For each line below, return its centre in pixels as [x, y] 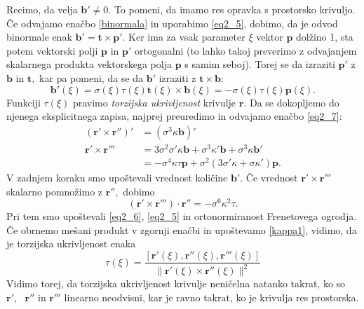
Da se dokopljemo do [294, 102]
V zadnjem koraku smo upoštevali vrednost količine [117, 177]
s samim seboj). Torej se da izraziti [260, 64]
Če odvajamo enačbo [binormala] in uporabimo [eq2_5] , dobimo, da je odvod [172, 23]
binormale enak [39, 37]
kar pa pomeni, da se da [92, 77]
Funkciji [23, 102]
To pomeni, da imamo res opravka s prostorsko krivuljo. [235, 9]
